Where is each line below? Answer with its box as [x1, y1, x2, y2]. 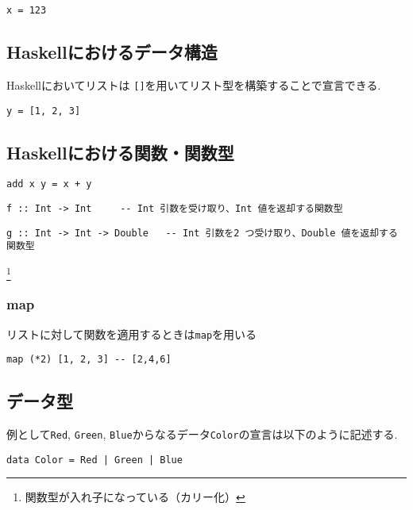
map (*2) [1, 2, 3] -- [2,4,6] [6, 354, 172, 366]
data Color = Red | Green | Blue [6, 454, 183, 466]
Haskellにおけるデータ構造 [6, 40, 218, 64]
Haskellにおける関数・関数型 [6, 140, 234, 164]
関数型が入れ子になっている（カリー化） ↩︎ [25, 489, 245, 505]
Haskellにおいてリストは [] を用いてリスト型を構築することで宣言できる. [6, 76, 381, 93]
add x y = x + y [6, 178, 92, 190]
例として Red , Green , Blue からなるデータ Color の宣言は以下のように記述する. [6, 426, 398, 443]
